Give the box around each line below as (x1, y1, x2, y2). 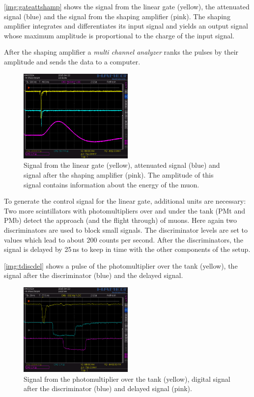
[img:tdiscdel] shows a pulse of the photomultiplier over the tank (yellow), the (4, 260, 238, 271)
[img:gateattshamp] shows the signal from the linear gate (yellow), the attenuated (4, 1, 250, 11)
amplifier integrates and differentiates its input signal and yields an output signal (4, 21, 248, 31)
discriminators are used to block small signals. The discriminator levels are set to (4, 224, 248, 235)
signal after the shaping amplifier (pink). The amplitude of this (24, 170, 214, 180)
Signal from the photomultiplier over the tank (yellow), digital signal (24, 373, 230, 384)
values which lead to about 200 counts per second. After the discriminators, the (4, 234, 244, 244)
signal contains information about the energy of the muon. (24, 179, 199, 189)
